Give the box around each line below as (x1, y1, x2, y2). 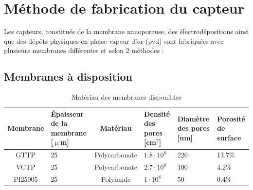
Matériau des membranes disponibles (72, 92, 181, 102)
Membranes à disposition (4, 69, 133, 84)
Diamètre (177, 113, 210, 123)
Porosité (217, 113, 245, 123)
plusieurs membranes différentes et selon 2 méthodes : (4, 45, 164, 55)
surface (217, 132, 241, 142)
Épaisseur (51, 108, 84, 119)
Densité (144, 108, 170, 119)
